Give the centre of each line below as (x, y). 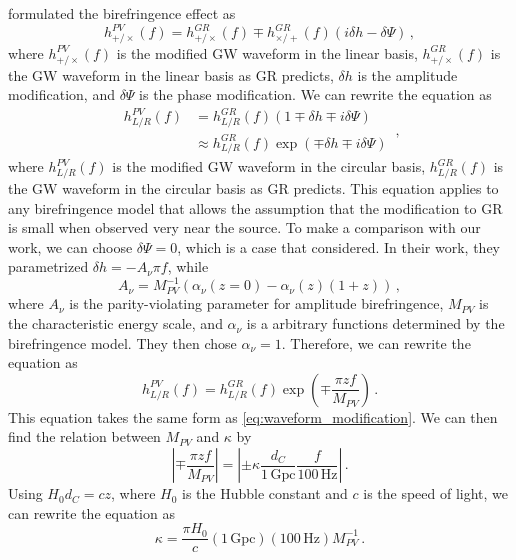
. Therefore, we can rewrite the (376, 342)
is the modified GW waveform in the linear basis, (267, 52)
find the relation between (84, 436)
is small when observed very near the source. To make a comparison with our (244, 227)
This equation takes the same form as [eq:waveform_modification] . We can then (253, 416)
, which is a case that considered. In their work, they (338, 246)
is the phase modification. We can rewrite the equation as (315, 94)
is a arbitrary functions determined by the (375, 323)
